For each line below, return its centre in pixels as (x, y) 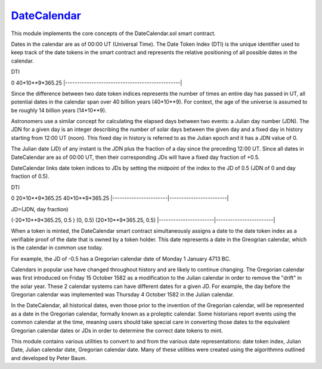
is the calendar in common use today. (57, 248)
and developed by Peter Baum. (49, 358)
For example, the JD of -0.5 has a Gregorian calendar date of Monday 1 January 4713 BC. (121, 258)
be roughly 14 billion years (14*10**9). (59, 110)
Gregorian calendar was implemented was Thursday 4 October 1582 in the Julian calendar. (123, 295)
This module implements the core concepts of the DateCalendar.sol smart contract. (113, 33)
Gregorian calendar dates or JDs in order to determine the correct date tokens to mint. (117, 330)
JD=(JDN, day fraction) (40, 209)
